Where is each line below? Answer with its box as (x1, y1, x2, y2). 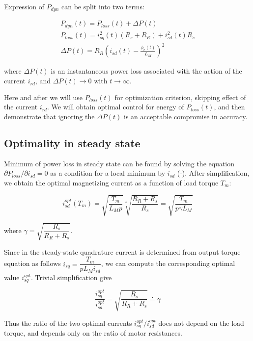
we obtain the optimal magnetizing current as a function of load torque (4, 177, 219, 187)
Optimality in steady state (4, 135, 141, 150)
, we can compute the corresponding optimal (101, 258, 235, 268)
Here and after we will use (4, 92, 83, 102)
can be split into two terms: (61, 1, 144, 11)
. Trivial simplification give (31, 272, 112, 282)
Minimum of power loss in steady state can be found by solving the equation (4, 158, 235, 168)
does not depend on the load (158, 317, 244, 328)
